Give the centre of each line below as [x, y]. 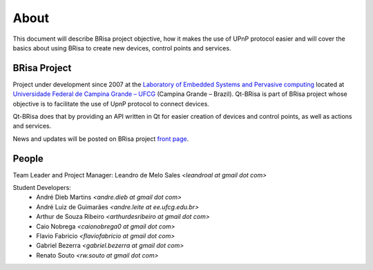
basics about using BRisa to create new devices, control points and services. [122, 48]
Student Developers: [42, 188]
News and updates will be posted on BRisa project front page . [101, 139]
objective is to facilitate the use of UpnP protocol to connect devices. [111, 104]
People [28, 158]
